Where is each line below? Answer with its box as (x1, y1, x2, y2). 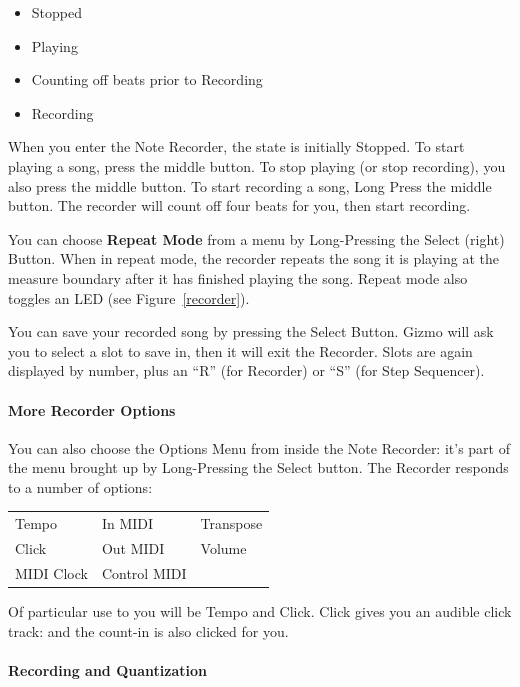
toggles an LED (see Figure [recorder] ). (8, 287, 250, 308)
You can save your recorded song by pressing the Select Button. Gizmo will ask (8, 321, 494, 342)
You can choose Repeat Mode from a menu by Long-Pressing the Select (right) (8, 228, 505, 249)
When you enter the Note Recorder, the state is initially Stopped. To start (8, 136, 465, 157)
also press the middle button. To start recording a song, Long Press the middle (8, 175, 492, 196)
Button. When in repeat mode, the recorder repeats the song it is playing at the (8, 248, 500, 269)
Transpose (200, 513, 263, 534)
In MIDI (101, 513, 154, 534)
